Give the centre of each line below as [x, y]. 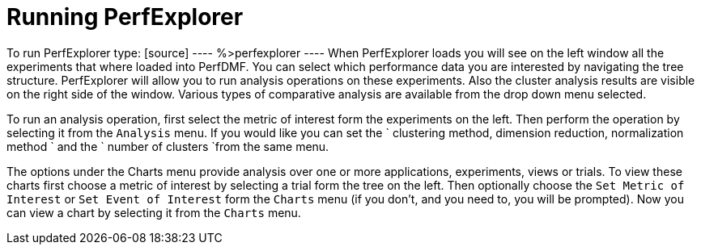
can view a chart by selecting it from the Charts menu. [154, 212]
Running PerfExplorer [125, 17]
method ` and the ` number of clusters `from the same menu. [168, 146]
